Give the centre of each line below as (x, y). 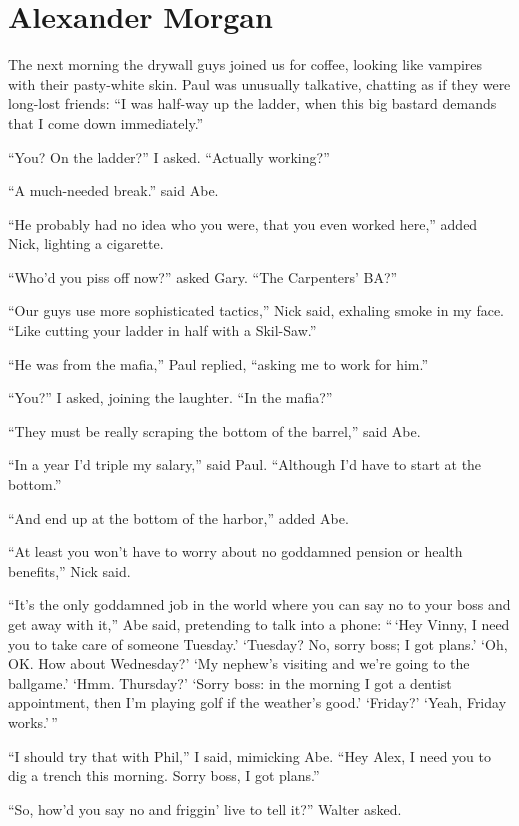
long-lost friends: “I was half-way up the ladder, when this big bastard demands (252, 103)
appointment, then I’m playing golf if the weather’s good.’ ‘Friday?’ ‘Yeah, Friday (257, 702)
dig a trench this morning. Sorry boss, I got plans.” (164, 775)
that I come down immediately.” (106, 122)
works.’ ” (33, 721)
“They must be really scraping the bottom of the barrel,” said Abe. (214, 430)
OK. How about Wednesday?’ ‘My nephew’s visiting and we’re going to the (239, 663)
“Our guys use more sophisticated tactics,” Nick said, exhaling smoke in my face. (256, 310)
